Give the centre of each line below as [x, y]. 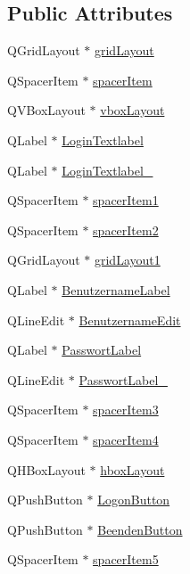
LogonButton [134, 500]
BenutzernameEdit [130, 320]
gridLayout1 [127, 260]
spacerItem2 [126, 230]
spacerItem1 [126, 200]
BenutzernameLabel [116, 289]
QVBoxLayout [46, 110]
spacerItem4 [126, 439]
